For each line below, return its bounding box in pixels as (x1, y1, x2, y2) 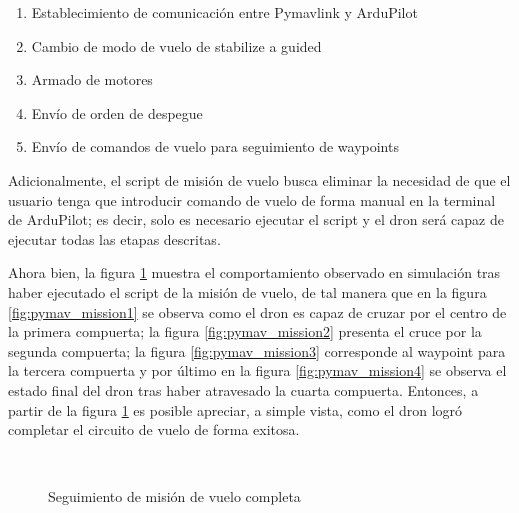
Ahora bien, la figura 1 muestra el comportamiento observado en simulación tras (8, 262, 501, 283)
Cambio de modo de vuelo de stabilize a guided (31, 35, 322, 56)
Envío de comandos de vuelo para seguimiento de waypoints (31, 136, 399, 157)
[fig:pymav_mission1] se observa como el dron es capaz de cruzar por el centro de (8, 301, 507, 322)
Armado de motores (31, 69, 153, 90)
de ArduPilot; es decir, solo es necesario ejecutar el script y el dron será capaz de (8, 209, 504, 230)
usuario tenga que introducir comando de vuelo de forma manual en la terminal (8, 189, 496, 210)
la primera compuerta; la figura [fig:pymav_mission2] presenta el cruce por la (8, 321, 482, 342)
